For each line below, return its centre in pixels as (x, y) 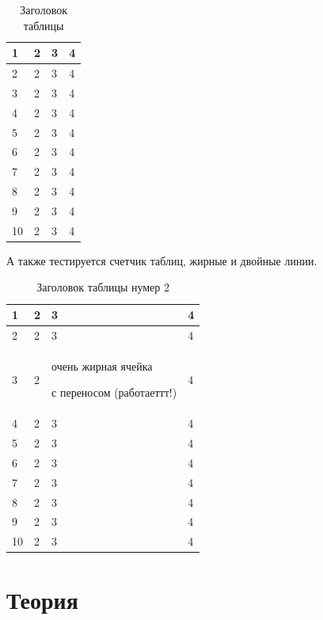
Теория (42, 599)
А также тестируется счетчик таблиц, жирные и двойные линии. (162, 260)
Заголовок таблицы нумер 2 (103, 287)
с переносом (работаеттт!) (114, 392)
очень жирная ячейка (102, 365)
